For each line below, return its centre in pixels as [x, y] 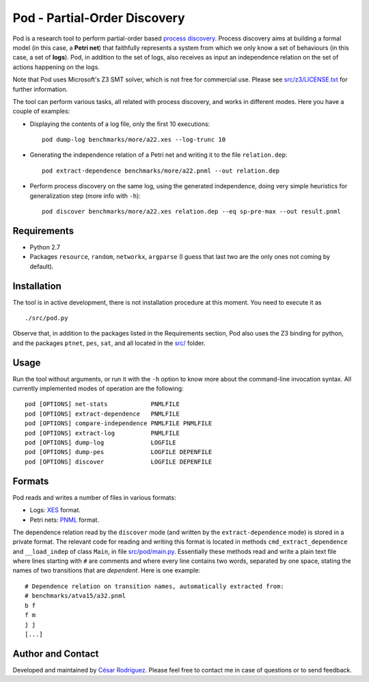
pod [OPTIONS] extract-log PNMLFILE [102, 433]
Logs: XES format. [55, 510]
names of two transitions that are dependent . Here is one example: [107, 570]
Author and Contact [56, 654]
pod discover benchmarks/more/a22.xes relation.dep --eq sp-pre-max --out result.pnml [191, 212]
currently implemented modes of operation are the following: [98, 389]
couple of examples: [41, 111]
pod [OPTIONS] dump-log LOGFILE [101, 443]
